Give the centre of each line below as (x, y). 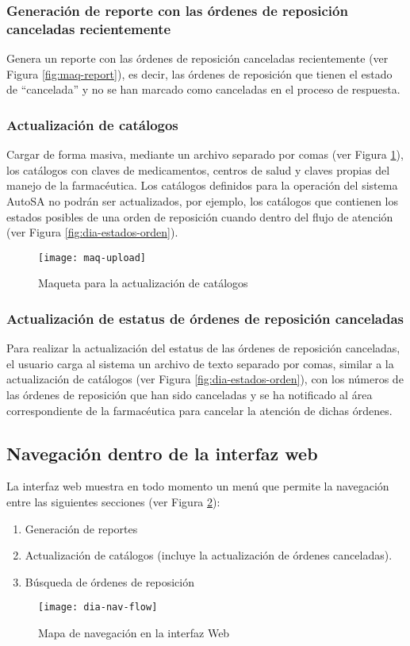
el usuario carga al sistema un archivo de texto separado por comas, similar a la (200, 363)
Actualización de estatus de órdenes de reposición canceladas (205, 318)
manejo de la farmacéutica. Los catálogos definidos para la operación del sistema (202, 185)
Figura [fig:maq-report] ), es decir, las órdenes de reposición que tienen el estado (199, 73)
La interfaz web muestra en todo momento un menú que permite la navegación (198, 486)
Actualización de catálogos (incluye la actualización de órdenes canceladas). (209, 555)
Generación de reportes (81, 528)
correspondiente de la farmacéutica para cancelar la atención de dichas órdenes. (199, 410)
